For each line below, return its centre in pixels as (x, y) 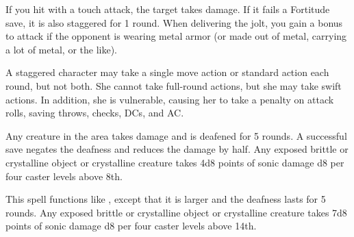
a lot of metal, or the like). (61, 49)
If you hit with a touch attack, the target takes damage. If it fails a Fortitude (168, 9)
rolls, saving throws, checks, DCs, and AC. (95, 113)
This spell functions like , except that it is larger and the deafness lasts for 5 (166, 199)
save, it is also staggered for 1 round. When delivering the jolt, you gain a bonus (174, 22)
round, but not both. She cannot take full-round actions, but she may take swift (174, 85)
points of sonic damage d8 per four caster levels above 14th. (131, 226)
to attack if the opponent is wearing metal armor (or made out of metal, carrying (176, 36)
